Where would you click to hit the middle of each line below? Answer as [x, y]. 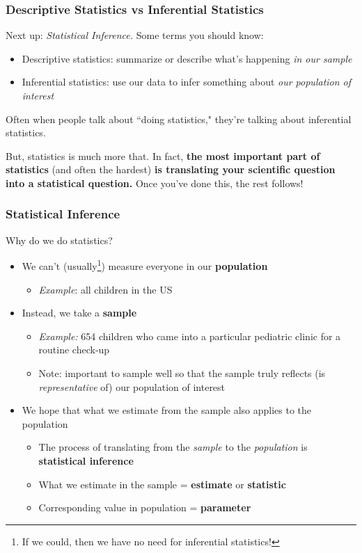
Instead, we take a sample [79, 313]
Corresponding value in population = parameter [145, 507]
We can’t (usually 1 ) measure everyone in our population [145, 265]
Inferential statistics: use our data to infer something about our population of [187, 82]
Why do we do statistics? [59, 240]
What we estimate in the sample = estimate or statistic [162, 484]
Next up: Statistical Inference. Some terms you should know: [135, 35]
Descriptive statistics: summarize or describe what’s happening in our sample [187, 58]
